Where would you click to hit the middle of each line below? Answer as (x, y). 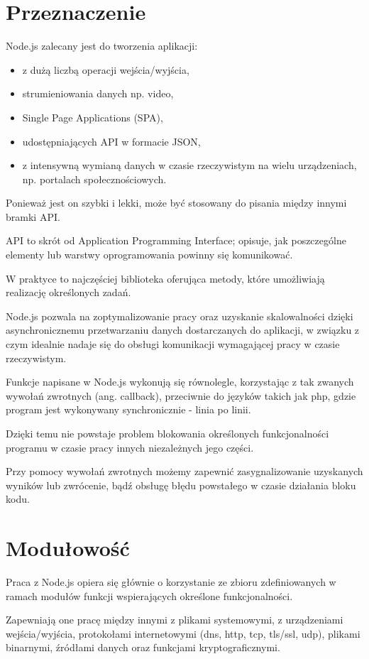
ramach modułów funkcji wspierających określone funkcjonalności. (149, 595)
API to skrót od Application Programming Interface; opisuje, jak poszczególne (176, 240)
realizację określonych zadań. (68, 292)
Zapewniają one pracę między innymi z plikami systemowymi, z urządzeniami (175, 620)
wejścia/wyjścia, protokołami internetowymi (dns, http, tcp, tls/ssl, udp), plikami (183, 633)
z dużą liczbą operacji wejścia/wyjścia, (106, 69)
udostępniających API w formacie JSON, (111, 141)
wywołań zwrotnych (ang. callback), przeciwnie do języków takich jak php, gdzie (181, 395)
